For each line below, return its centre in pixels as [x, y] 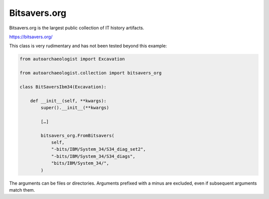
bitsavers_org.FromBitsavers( [77, 135]
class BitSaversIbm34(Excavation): [63, 87]
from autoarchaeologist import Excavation [72, 59]
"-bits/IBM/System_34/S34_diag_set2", [99, 149]
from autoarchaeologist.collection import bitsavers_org [91, 73]
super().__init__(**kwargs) [75, 108]
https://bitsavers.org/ [31, 37]
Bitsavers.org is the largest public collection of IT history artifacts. [77, 28]
